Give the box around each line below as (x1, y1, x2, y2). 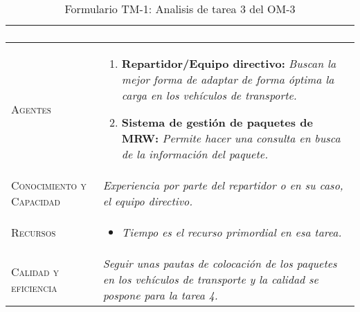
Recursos (11, 224, 56, 240)
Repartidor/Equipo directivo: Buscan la (121, 55, 336, 71)
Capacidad (11, 193, 60, 209)
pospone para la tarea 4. (102, 287, 218, 303)
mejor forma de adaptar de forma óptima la (121, 71, 334, 87)
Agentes (11, 100, 51, 117)
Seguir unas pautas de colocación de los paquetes (102, 255, 337, 271)
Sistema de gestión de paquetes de (121, 114, 313, 130)
